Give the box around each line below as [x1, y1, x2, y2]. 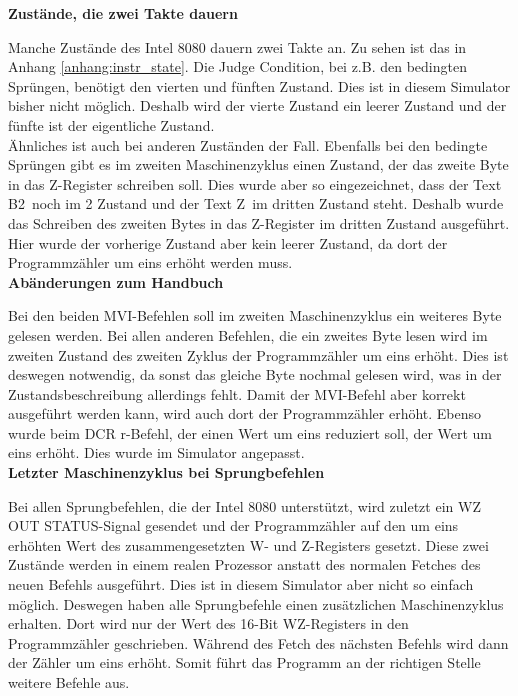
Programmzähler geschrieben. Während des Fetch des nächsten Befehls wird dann [8, 632, 509, 653]
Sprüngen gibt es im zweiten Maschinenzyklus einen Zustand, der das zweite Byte [8, 154, 509, 175]
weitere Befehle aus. [8, 672, 130, 692]
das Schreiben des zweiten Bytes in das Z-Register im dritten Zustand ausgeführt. [8, 212, 510, 233]
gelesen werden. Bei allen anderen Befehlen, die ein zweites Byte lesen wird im [8, 324, 488, 345]
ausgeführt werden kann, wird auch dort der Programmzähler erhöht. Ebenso [8, 403, 482, 424]
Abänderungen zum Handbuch [8, 271, 224, 292]
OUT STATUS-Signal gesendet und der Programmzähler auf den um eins [8, 515, 459, 536]
